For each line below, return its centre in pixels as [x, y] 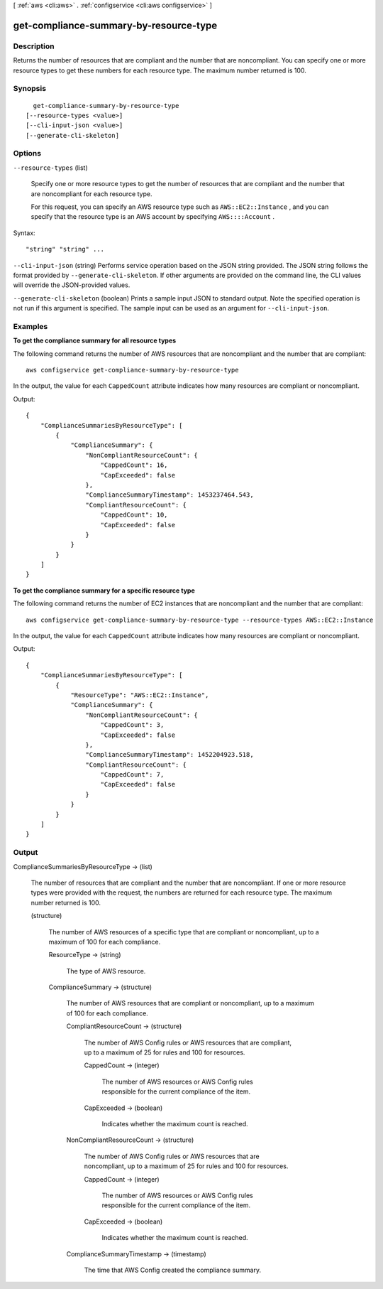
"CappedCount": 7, [132, 775]
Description [34, 46]
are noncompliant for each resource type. [91, 194]
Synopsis [29, 89]
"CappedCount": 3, [132, 725]
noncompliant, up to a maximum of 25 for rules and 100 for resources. [186, 1166]
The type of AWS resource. [106, 971]
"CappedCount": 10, [134, 515]
